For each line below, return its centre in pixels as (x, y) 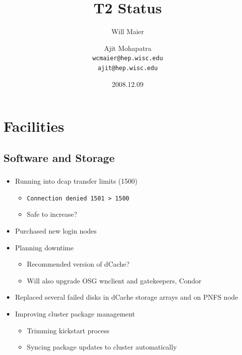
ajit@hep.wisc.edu (128, 68)
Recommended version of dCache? (78, 264)
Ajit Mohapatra (128, 48)
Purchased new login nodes (56, 230)
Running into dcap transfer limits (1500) (76, 181)
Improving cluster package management (75, 313)
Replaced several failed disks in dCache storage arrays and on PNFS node (127, 297)
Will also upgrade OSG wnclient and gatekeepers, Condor (114, 280)
